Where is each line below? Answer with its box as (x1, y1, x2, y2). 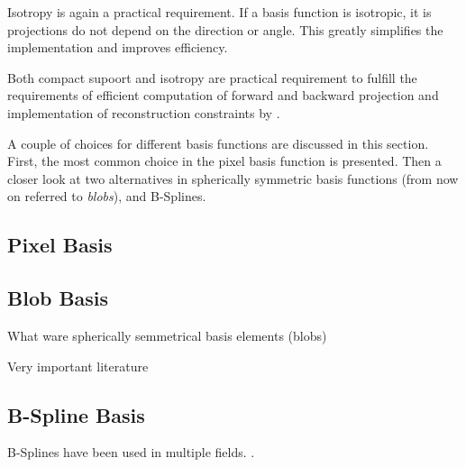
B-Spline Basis (7, 400, 145, 428)
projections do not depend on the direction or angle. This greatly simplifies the (7, 20, 443, 39)
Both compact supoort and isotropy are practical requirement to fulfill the (7, 68, 417, 87)
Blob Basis (7, 284, 109, 312)
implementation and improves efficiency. (7, 38, 228, 57)
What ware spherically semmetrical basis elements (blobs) (7, 325, 327, 344)
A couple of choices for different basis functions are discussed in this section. (7, 133, 429, 152)
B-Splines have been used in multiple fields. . (7, 443, 255, 462)
